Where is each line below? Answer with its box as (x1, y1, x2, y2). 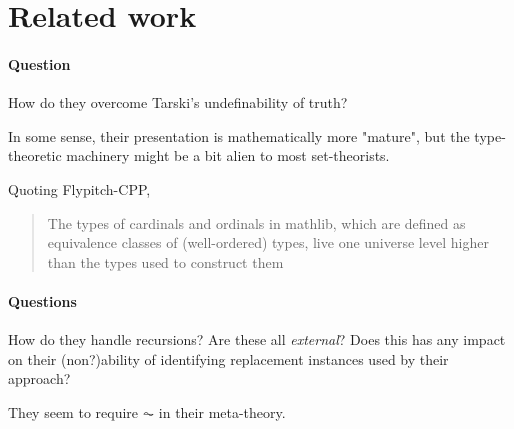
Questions (8, 290, 77, 311)
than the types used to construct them (47, 251, 284, 272)
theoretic (8, 145, 62, 166)
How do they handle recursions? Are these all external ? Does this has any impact (8, 329, 506, 350)
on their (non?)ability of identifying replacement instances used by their (8, 348, 449, 369)
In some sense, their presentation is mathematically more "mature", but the (8, 125, 470, 146)
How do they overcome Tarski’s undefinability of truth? (8, 92, 348, 113)
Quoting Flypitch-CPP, (8, 178, 151, 199)
